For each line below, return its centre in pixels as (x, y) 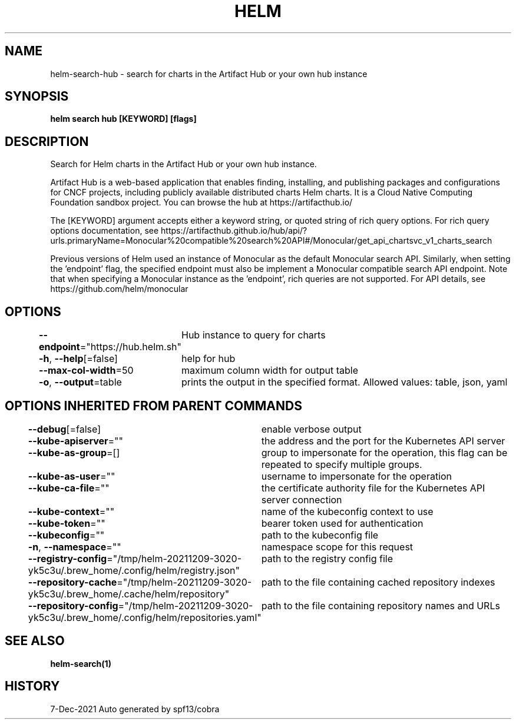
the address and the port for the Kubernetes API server (383, 441)
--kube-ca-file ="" (69, 488)
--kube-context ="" (71, 511)
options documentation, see (105, 231)
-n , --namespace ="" (75, 547)
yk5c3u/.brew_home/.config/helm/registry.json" (134, 570)
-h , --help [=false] (78, 359)
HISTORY (32, 686)
